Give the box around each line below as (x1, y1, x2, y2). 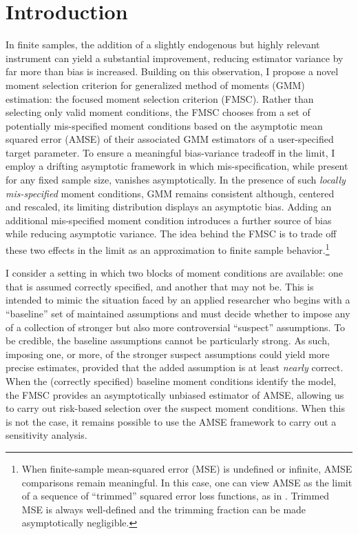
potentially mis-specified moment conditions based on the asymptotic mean (6, 118, 323, 132)
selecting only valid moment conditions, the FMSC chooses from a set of (6, 105, 310, 119)
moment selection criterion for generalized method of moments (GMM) (6, 77, 305, 92)
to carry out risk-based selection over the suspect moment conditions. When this (6, 401, 345, 415)
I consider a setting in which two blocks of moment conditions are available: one (6, 266, 343, 280)
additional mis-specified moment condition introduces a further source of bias (6, 212, 332, 227)
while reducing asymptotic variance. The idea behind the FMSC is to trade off (6, 226, 337, 241)
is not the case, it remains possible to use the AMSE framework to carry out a (6, 414, 337, 428)
